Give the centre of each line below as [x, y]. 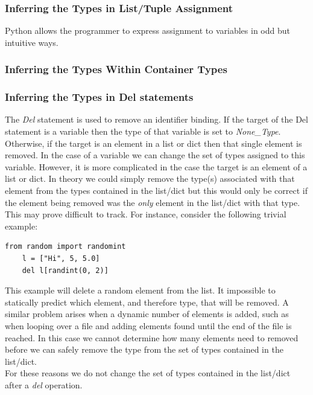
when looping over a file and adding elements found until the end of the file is [148, 325]
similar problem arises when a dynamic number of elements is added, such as [147, 314]
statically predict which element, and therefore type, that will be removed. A [147, 302]
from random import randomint [65, 247]
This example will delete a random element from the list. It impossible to [140, 290]
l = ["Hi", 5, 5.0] [61, 259]
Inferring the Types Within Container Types [116, 69]
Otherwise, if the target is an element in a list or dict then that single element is [153, 143]
